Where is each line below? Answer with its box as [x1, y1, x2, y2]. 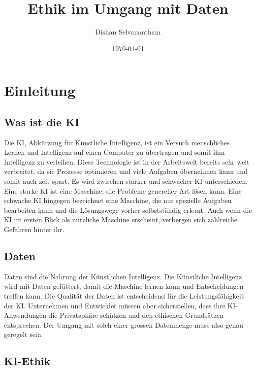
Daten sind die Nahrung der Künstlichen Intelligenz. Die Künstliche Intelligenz [4, 271, 242, 281]
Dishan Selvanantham [95, 27, 161, 37]
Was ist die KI [4, 114, 80, 129]
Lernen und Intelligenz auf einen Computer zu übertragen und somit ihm [4, 147, 225, 157]
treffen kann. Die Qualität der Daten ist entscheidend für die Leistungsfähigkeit [4, 291, 244, 301]
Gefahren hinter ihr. [4, 224, 64, 235]
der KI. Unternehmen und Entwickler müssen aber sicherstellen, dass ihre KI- [4, 300, 238, 310]
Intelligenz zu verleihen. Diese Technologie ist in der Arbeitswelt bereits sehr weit [4, 156, 250, 167]
